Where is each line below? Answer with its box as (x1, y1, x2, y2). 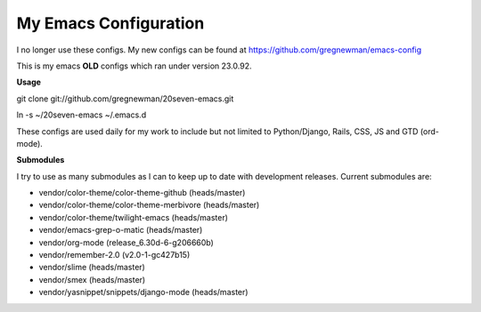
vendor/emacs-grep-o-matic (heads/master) (38, 225, 203, 236)
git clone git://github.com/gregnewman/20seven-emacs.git (16, 93, 234, 104)
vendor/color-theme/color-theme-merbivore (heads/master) (38, 200, 260, 211)
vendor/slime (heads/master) (38, 262, 146, 273)
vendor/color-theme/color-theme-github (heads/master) (38, 188, 246, 198)
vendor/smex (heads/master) (38, 274, 146, 284)
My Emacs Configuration (16, 13, 205, 33)
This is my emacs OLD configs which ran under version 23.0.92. (16, 60, 252, 71)
